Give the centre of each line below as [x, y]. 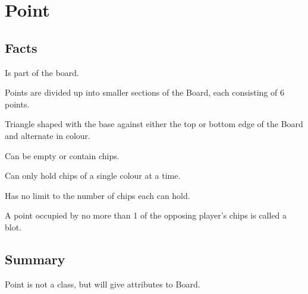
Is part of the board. [42, 72]
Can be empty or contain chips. [62, 155]
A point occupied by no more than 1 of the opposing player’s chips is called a [146, 215]
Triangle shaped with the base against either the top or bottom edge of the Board [154, 124]
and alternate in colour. [48, 135]
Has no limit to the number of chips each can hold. [98, 195]
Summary [35, 259]
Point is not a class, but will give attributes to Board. [103, 284]
